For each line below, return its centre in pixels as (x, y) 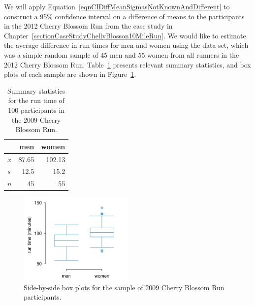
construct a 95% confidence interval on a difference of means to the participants (124, 16)
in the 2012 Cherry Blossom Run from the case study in (88, 26)
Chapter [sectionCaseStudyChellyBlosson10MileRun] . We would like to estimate (125, 35)
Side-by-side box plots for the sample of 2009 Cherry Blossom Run (124, 287)
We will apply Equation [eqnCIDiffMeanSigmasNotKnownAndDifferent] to (117, 6)
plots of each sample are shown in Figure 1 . (70, 74)
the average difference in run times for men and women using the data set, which (126, 45)
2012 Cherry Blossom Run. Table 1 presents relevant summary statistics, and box (127, 64)
